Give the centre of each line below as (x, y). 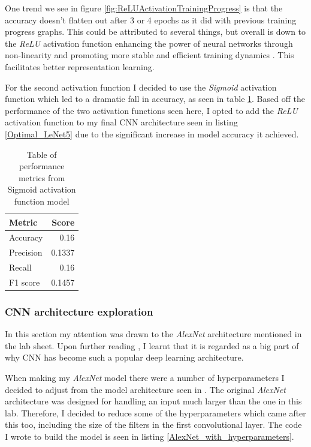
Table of (42, 154)
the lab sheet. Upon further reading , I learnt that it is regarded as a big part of (152, 345)
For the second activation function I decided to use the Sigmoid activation (141, 87)
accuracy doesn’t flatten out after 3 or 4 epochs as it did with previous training (151, 19)
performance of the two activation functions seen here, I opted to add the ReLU (151, 110)
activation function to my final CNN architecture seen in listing (121, 122)
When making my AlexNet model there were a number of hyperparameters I (145, 377)
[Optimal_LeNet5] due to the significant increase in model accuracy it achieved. (152, 133)
